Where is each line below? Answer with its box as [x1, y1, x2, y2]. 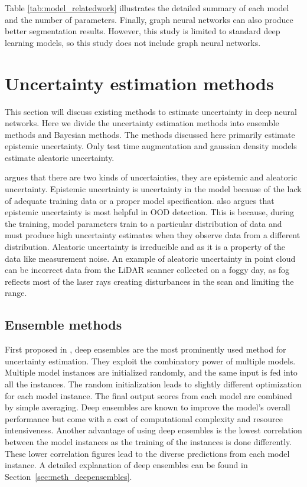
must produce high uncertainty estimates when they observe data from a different [5, 229, 301, 241]
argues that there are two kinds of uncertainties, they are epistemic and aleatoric [5, 171, 298, 183]
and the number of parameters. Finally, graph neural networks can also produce [5, 13, 293, 25]
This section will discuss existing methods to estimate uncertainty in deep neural [5, 105, 297, 117]
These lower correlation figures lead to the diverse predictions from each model [5, 447, 290, 459]
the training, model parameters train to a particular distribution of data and [5, 217, 282, 229]
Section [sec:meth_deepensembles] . [5, 470, 132, 482]
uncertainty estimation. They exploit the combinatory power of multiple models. [5, 354, 296, 367]
